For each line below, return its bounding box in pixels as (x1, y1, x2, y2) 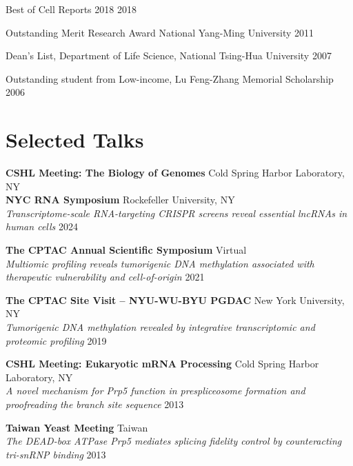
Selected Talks (6, 125, 144, 154)
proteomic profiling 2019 (6, 333, 107, 347)
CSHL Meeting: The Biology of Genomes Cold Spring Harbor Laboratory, (6, 165, 345, 180)
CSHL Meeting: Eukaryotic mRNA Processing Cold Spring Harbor (6, 356, 319, 371)
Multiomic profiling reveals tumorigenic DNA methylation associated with (6, 256, 314, 270)
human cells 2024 (6, 219, 78, 234)
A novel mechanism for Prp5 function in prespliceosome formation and (6, 383, 305, 398)
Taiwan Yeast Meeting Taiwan (6, 420, 148, 434)
